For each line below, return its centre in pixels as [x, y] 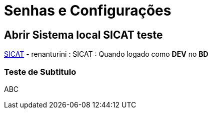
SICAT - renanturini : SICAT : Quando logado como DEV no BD [106, 54]
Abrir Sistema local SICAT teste [83, 35]
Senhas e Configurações [88, 11]
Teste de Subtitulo [40, 72]
